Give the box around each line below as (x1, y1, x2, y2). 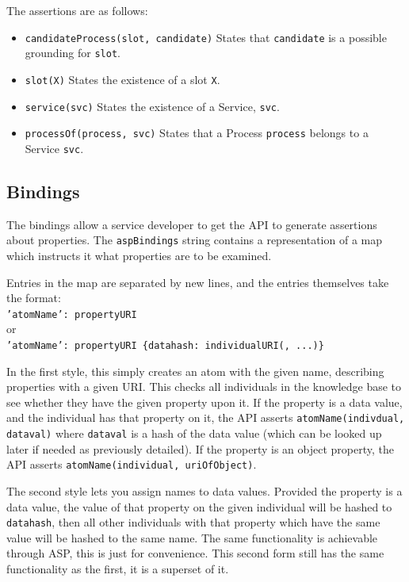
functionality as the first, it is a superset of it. (6, 561, 229, 577)
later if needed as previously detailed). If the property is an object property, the (6, 440, 394, 457)
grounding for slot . (25, 44, 120, 61)
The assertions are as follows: (6, 2, 148, 18)
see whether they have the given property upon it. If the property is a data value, (6, 393, 403, 410)
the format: (6, 289, 61, 306)
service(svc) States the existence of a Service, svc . (25, 98, 280, 114)
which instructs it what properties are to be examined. (6, 247, 272, 263)
